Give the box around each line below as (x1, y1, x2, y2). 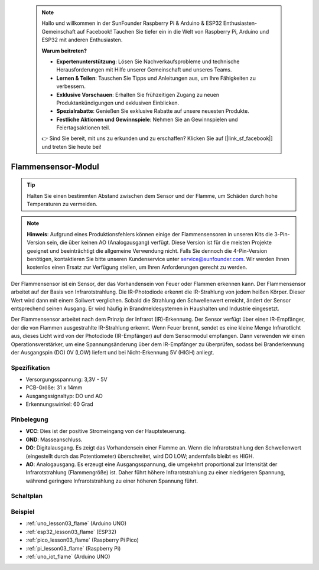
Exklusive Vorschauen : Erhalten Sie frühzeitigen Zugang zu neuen (56, 91, 220, 98)
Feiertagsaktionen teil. (56, 124, 110, 131)
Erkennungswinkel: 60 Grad (25, 400, 94, 408)
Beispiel (11, 508, 35, 516)
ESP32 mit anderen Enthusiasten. (41, 36, 123, 44)
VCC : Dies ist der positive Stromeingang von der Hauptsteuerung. (25, 428, 186, 435)
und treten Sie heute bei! (41, 143, 102, 150)
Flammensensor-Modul (11, 161, 100, 171)
